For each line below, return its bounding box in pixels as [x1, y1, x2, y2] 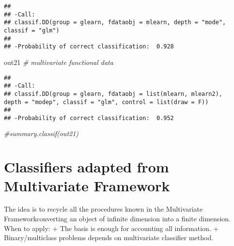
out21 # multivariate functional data [4, 57, 113, 67]
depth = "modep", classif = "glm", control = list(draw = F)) [4, 98, 209, 106]
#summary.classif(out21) [4, 128, 79, 138]
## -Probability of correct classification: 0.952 [4, 114, 174, 122]
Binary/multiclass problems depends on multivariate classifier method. [4, 232, 214, 243]
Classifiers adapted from [4, 157, 169, 177]
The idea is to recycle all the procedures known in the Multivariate [4, 204, 203, 214]
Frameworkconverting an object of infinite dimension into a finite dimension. [4, 213, 231, 223]
